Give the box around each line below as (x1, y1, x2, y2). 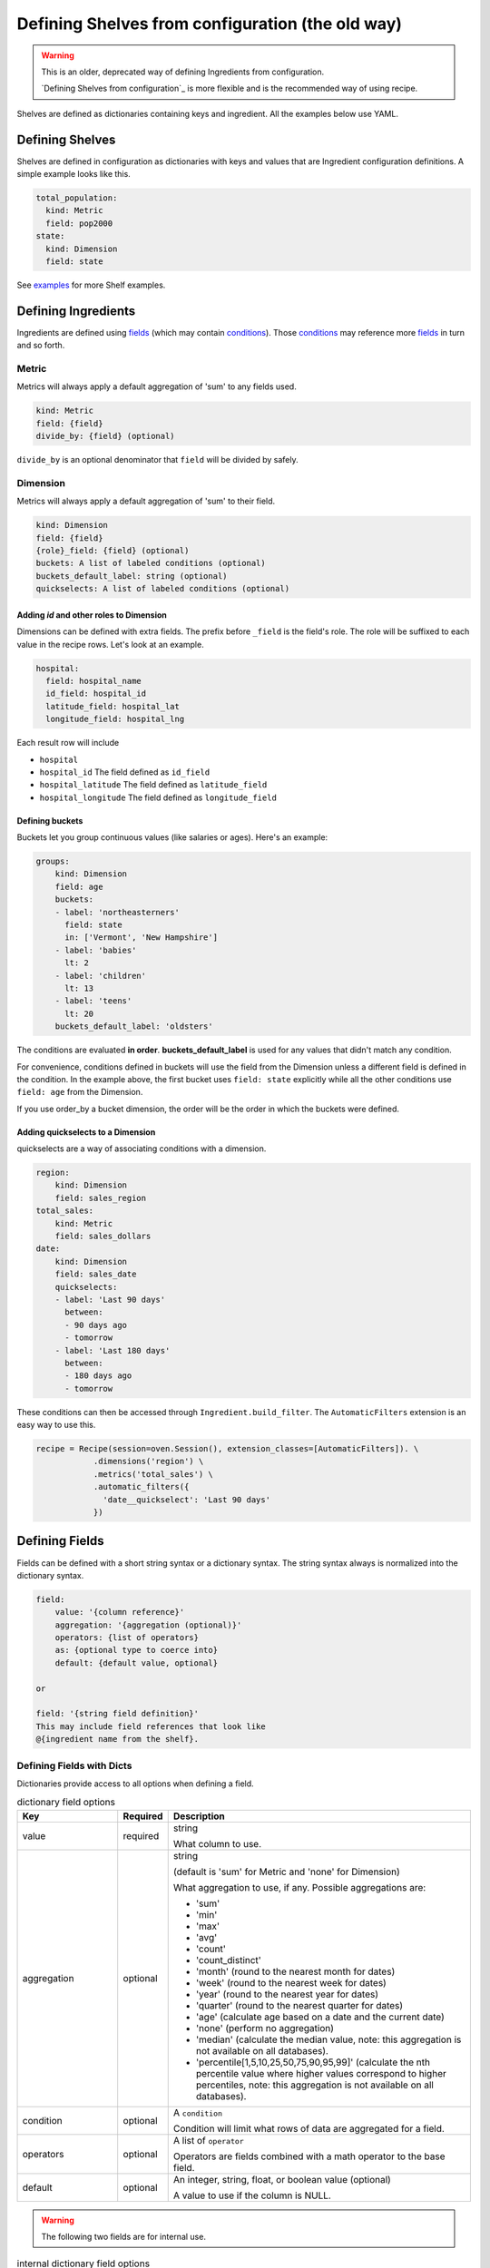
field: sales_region (54, 1193, 147, 1203)
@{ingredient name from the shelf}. (35, 1734, 200, 1745)
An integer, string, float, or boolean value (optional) (172, 2173, 392, 2185)
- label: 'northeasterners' (54, 907, 181, 917)
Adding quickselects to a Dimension (16, 1126, 156, 1138)
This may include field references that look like (35, 1721, 267, 1732)
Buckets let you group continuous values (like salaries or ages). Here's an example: (16, 832, 328, 843)
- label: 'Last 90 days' (54, 1294, 166, 1305)
